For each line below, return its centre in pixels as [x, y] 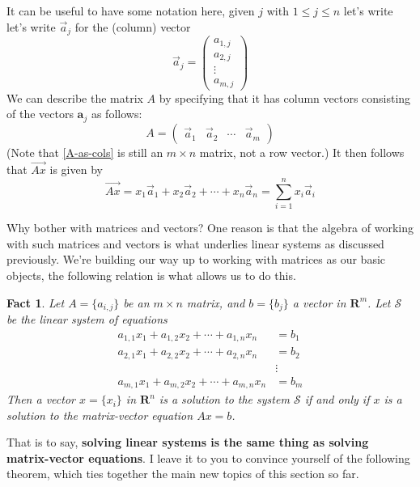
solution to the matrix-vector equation [100, 415]
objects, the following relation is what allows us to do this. [151, 275]
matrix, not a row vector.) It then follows [302, 152]
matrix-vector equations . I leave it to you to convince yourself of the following [208, 457]
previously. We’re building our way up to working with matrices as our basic [196, 259]
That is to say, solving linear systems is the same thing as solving [188, 442]
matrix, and [216, 302]
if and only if [337, 399]
